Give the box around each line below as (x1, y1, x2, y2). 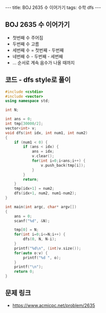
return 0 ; (14, 269, 35, 274)
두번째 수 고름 (12, 41, 39, 47)
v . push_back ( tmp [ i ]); (40, 163, 86, 168)
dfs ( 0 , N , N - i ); (23, 237, 57, 242)
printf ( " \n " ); (14, 265, 43, 270)
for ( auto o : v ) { (14, 251, 48, 256)
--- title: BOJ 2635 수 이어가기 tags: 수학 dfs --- (5, 4, 101, 10)
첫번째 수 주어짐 (12, 34, 43, 40)
